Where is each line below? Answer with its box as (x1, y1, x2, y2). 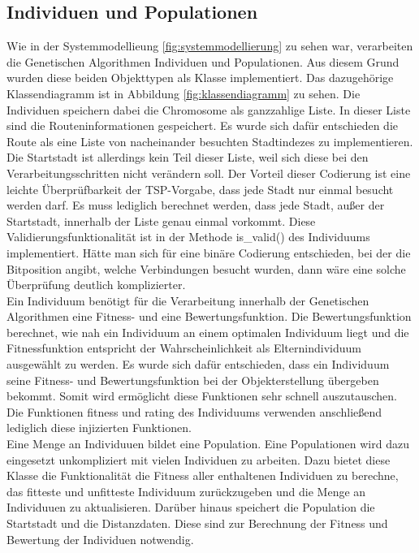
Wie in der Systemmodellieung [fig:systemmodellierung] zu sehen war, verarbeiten (6, 37, 413, 54)
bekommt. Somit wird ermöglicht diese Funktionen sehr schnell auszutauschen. (6, 387, 397, 404)
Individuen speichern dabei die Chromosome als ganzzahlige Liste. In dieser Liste (6, 101, 411, 118)
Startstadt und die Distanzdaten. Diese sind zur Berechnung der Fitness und (6, 515, 388, 532)
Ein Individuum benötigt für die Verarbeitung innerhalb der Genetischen (6, 292, 369, 309)
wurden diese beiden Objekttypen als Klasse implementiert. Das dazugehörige (6, 69, 394, 86)
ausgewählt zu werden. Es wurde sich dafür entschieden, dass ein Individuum (6, 356, 390, 373)
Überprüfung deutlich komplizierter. (6, 276, 186, 293)
